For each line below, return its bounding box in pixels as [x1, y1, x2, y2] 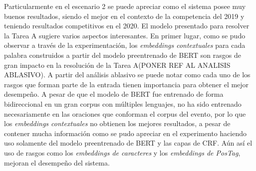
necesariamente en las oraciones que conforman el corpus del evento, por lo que [4, 108, 246, 119]
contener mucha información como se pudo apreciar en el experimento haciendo [4, 128, 247, 138]
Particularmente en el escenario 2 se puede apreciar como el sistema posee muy [4, 1, 246, 11]
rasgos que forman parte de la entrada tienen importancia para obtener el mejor [4, 79, 249, 89]
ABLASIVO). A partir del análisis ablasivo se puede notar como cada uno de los [4, 69, 251, 80]
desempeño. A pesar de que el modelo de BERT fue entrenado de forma [4, 89, 224, 99]
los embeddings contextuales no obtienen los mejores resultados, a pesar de [4, 118, 231, 129]
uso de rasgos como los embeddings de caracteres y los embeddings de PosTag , [4, 147, 241, 158]
